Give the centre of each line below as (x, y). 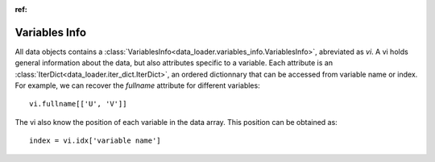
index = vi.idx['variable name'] (95, 141)
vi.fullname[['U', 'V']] (78, 104)
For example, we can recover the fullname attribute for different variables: (138, 85)
